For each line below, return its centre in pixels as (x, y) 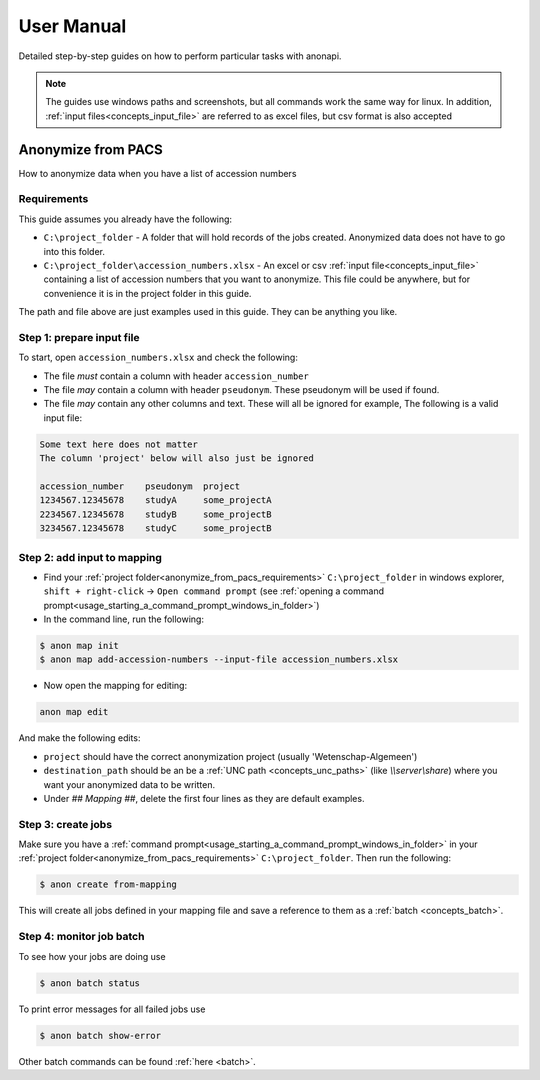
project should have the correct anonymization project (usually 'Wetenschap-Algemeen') (230, 756)
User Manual (72, 26)
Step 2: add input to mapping (90, 557)
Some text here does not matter (119, 444)
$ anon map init (79, 646)
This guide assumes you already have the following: (125, 219)
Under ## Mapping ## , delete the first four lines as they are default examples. (204, 798)
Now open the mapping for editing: (115, 686)
